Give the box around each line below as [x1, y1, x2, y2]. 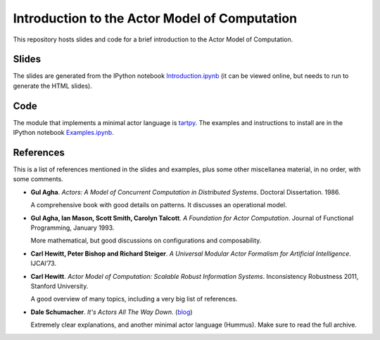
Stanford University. [30, 282, 89, 290]
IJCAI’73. [30, 259, 56, 268]
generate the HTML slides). [13, 81, 93, 90]
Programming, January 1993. [30, 223, 115, 232]
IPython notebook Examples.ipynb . [13, 129, 114, 137]
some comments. [13, 175, 63, 183]
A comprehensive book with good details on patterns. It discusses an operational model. [30, 201, 287, 209]
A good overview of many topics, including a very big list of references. [30, 295, 238, 303]
